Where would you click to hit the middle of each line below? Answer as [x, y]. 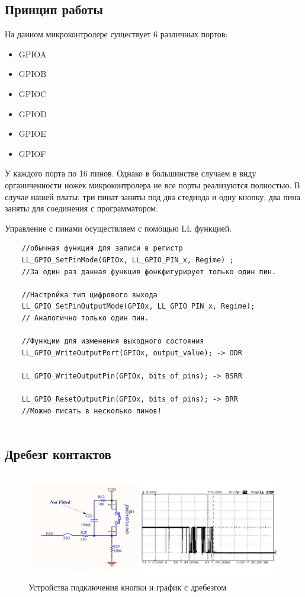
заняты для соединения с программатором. [82, 208]
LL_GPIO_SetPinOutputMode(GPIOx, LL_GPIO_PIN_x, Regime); [138, 306]
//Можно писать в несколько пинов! [91, 411]
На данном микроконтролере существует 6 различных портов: [116, 34]
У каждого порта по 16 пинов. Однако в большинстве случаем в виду [131, 173]
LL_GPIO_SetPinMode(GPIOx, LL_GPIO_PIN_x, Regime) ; [128, 260]
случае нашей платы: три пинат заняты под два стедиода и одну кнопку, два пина [152, 196]
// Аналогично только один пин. [85, 318]
